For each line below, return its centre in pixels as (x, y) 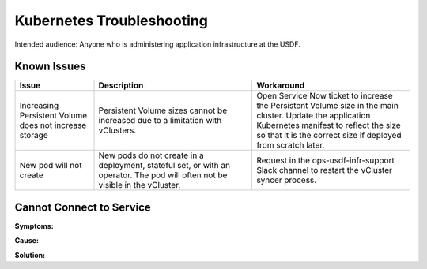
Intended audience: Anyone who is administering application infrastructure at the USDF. (157, 44)
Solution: (30, 255)
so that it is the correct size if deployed (329, 136)
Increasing (39, 106)
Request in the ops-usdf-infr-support (325, 160)
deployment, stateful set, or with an (164, 166)
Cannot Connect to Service (83, 207)
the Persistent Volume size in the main (327, 106)
